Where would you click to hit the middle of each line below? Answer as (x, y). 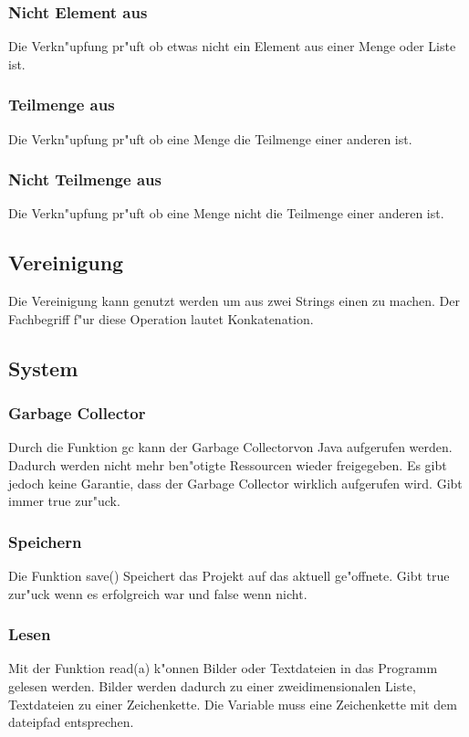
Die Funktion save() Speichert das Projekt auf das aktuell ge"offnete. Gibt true (229, 576)
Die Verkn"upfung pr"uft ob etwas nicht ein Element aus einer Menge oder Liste (232, 46)
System (43, 368)
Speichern (45, 541)
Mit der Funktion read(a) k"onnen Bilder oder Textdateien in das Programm (223, 668)
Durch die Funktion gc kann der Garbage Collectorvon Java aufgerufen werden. (230, 447)
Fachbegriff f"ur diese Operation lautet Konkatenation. (161, 318)
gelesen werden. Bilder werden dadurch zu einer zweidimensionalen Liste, (212, 686)
